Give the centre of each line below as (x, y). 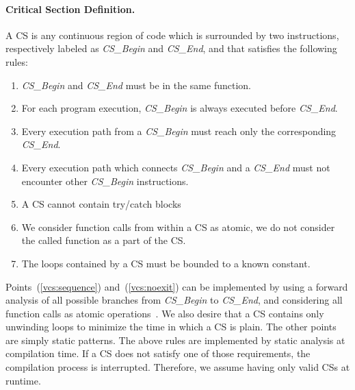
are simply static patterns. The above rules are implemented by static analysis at (175, 340)
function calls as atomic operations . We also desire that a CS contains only (165, 313)
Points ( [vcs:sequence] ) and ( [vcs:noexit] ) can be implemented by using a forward (177, 286)
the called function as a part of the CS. (104, 240)
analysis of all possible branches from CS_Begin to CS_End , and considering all (174, 300)
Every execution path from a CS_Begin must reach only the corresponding (179, 131)
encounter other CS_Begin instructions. (105, 181)
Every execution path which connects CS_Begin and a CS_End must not (176, 167)
